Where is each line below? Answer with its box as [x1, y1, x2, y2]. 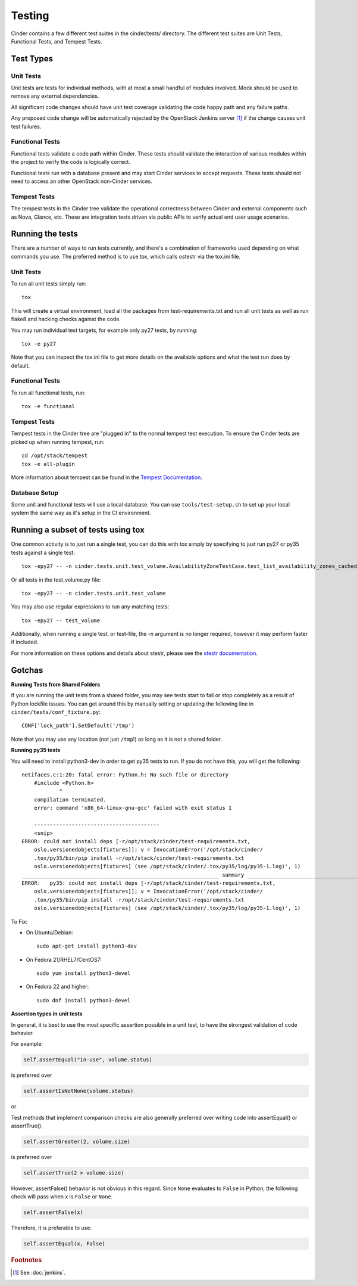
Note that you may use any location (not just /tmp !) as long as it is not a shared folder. [11, 735, 223, 743]
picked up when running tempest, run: [11, 438, 105, 445]
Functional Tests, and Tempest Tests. [11, 38, 102, 45]
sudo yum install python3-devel [36, 970, 131, 977]
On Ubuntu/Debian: [26, 928, 74, 936]
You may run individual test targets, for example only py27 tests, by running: [11, 327, 198, 334]
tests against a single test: [11, 549, 76, 556]
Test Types [11, 54, 54, 64]
